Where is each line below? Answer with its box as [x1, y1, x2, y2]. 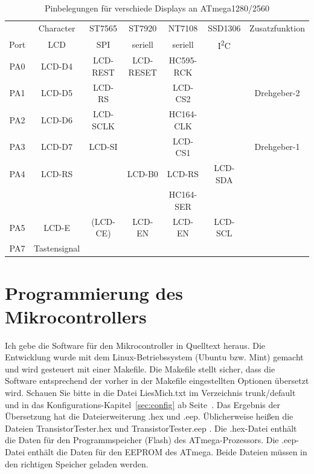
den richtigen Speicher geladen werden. [5, 457, 149, 470]
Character [38, 21, 75, 34]
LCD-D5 [41, 86, 73, 99]
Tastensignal [34, 242, 80, 255]
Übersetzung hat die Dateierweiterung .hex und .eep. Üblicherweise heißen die [5, 410, 293, 423]
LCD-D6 [41, 113, 73, 126]
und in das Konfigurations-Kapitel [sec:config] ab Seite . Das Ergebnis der [5, 398, 280, 411]
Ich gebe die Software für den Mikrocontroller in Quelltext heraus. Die [5, 339, 266, 351]
